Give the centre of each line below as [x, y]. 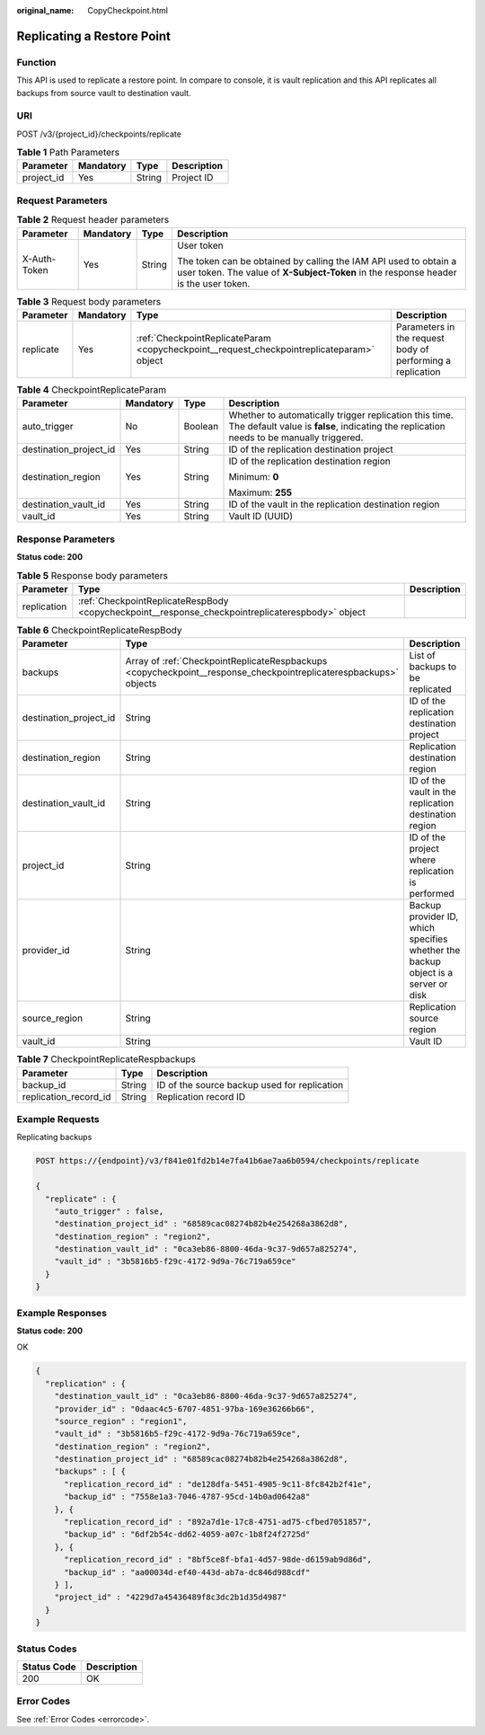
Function [36, 62]
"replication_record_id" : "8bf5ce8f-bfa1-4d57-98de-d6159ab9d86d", [218, 1560]
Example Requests [58, 1119]
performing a [423, 360]
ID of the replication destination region [309, 461]
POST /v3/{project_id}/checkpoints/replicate [99, 134]
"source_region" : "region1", [121, 1421]
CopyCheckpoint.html [128, 10]
